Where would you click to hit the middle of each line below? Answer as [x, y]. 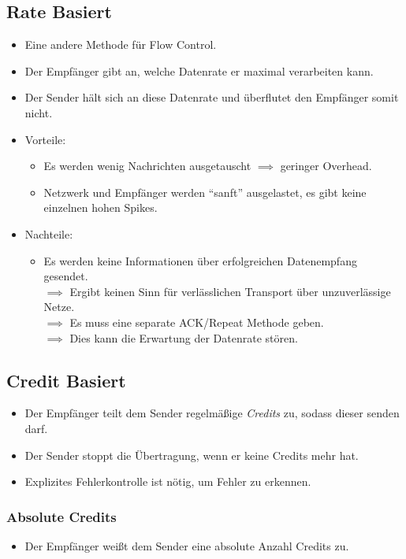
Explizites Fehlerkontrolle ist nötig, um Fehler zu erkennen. [168, 481]
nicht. [39, 112]
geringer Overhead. [326, 166]
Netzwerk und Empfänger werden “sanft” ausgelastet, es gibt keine [205, 192]
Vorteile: [45, 139]
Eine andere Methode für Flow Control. [121, 44]
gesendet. [66, 276]
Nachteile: [49, 233]
